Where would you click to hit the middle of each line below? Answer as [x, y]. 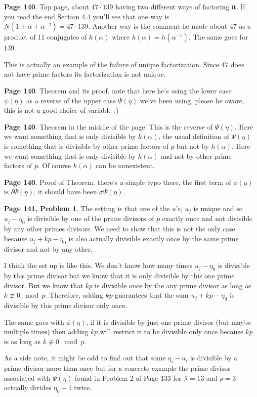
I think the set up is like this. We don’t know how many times [98, 265]
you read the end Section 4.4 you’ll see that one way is [87, 16]
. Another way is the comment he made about [158, 26]
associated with [27, 377]
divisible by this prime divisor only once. [65, 305]
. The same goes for [218, 37]
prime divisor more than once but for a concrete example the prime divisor [117, 368]
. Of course [54, 165]
